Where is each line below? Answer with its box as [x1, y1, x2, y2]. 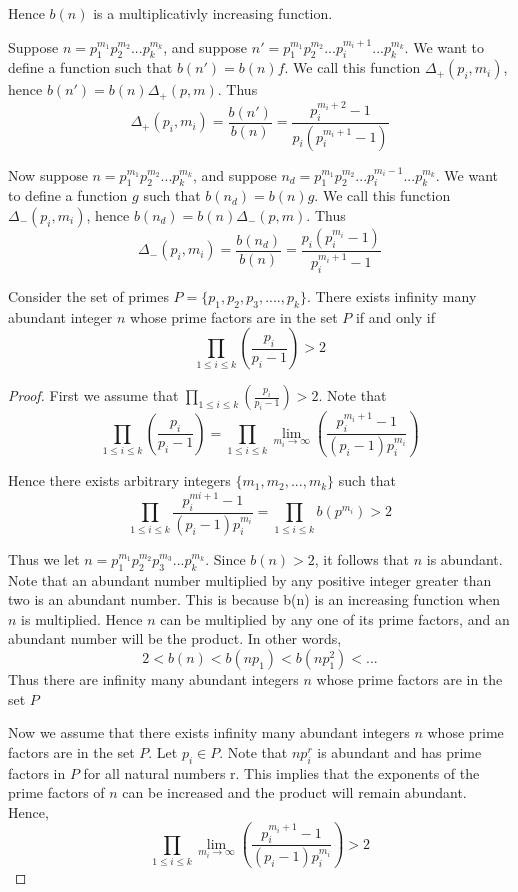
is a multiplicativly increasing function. [93, 3, 333, 23]
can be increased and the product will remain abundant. [122, 782, 467, 803]
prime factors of [8, 782, 105, 803]
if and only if [355, 306, 435, 327]
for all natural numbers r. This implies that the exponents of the [83, 762, 480, 783]
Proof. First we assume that [8, 385, 179, 406]
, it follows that [314, 548, 410, 569]
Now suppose [8, 164, 88, 185]
